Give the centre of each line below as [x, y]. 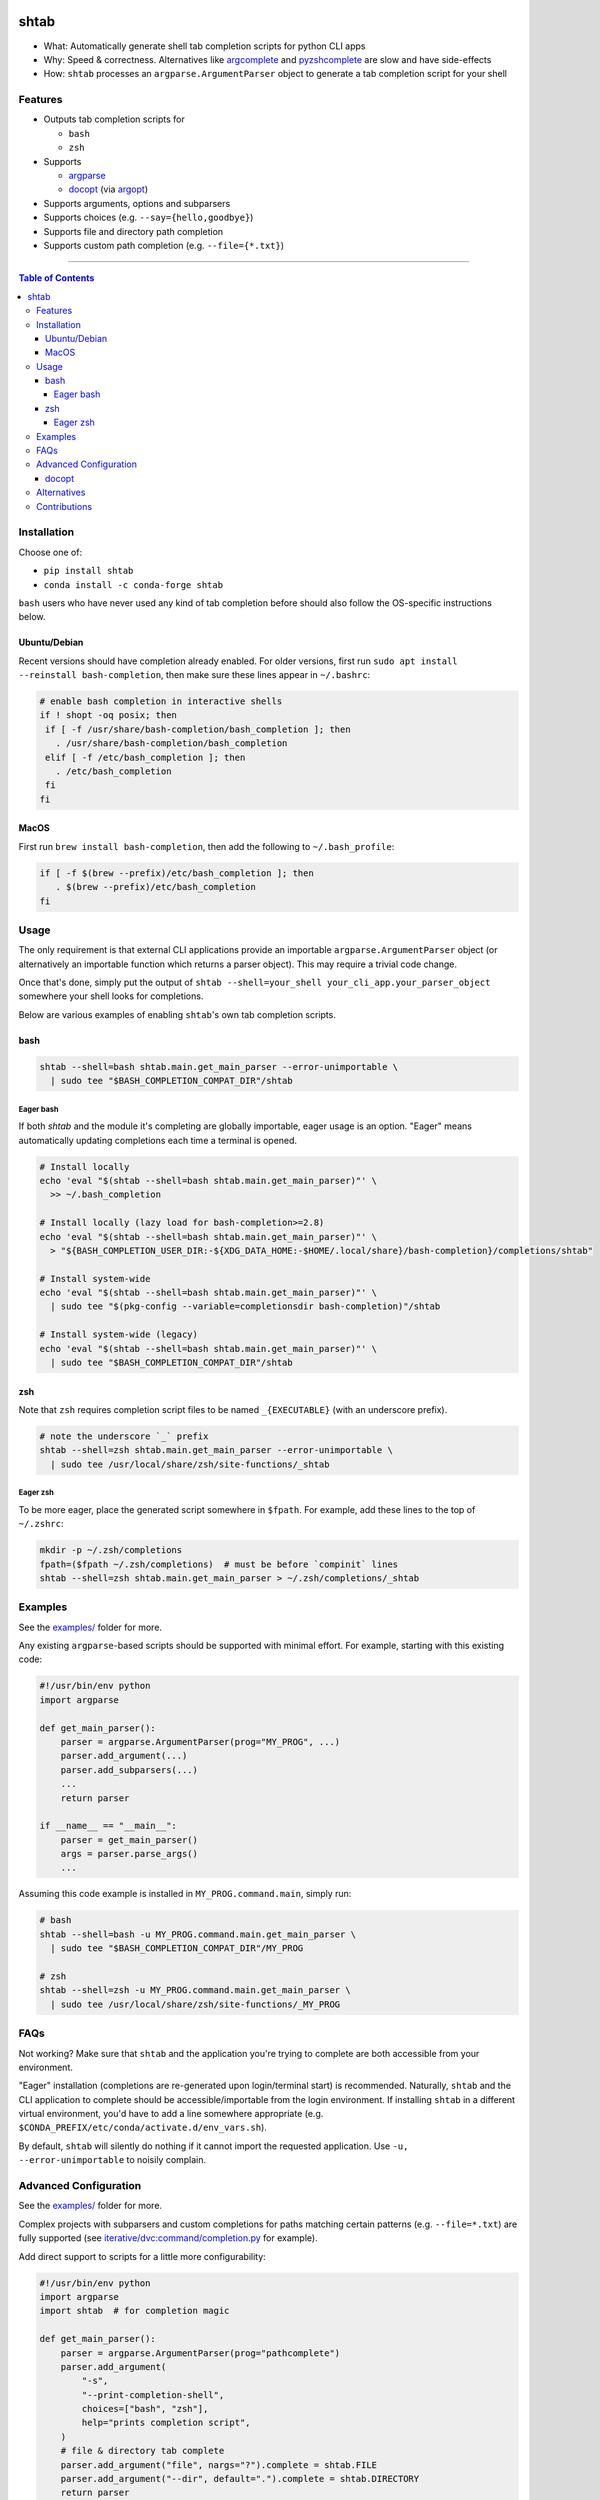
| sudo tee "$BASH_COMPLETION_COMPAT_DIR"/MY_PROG [177, 1948]
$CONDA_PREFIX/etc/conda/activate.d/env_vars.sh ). [142, 2127]
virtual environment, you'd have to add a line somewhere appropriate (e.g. [171, 2114]
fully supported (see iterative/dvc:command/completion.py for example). [168, 2238]
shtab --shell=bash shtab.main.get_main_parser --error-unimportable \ [219, 1066]
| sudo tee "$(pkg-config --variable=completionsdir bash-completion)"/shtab [245, 1306]
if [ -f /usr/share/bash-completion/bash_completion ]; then [198, 729]
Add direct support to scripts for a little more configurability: [142, 2256]
